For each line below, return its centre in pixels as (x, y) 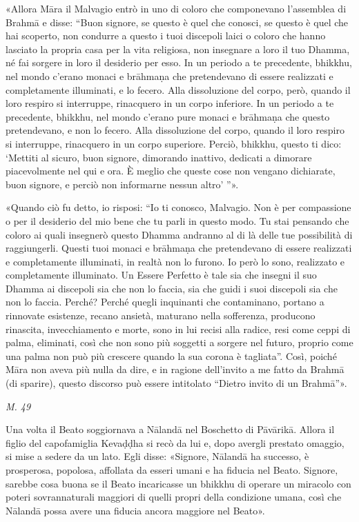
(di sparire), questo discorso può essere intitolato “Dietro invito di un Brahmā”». (176, 383)
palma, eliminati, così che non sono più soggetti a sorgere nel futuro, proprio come (179, 342)
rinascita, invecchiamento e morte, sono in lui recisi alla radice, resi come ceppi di (178, 329)
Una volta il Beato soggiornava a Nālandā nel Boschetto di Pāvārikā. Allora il (170, 429)
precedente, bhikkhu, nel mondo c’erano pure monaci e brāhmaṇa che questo (168, 116)
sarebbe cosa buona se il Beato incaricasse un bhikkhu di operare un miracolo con (178, 483)
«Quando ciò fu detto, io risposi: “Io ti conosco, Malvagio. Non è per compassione (178, 207)
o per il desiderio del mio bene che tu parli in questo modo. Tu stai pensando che (177, 220)
